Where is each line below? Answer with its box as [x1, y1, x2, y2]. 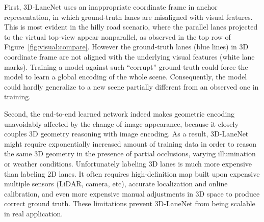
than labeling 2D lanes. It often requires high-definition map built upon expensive [4, 168, 260, 179]
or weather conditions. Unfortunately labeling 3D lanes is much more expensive [4, 158, 252, 169]
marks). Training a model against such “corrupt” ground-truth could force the [4, 61, 248, 72]
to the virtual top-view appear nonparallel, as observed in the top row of [4, 31, 231, 42]
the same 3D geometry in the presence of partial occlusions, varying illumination [4, 148, 256, 159]
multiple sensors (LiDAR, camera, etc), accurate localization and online [4, 178, 228, 189]
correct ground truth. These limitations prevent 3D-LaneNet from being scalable [4, 198, 255, 209]
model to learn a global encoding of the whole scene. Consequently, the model [4, 71, 247, 82]
